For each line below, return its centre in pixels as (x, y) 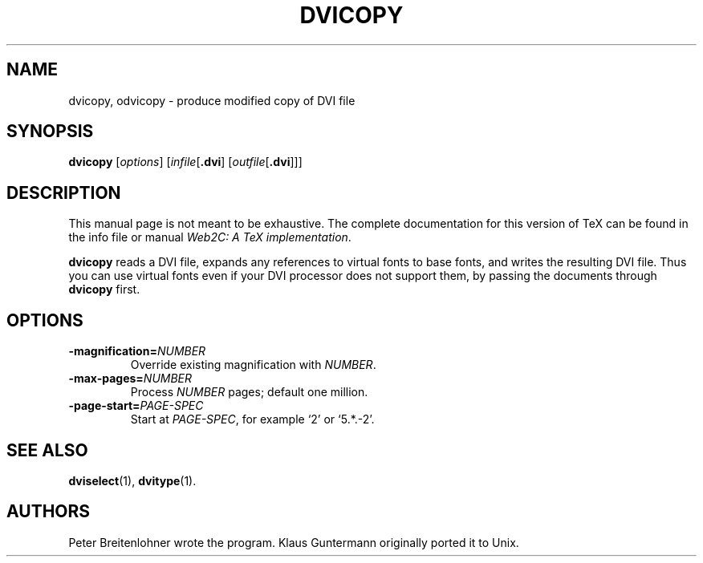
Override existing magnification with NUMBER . (253, 365)
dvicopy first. (104, 290)
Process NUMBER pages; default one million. (249, 392)
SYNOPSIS (50, 132)
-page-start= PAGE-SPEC (136, 406)
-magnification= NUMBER (137, 351)
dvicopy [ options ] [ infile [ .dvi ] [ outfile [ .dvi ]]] (185, 162)
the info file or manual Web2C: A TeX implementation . (210, 237)
